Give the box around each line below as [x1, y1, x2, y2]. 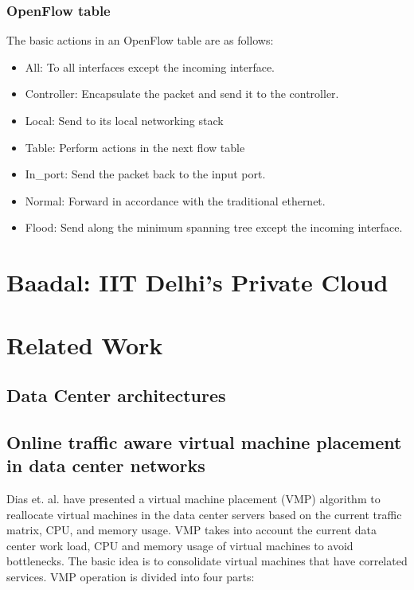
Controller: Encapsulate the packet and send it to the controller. [25, 85, 339, 102]
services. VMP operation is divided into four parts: [6, 569, 255, 585]
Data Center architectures [6, 383, 226, 408]
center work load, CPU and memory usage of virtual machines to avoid [6, 537, 353, 553]
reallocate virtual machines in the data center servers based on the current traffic [6, 506, 402, 522]
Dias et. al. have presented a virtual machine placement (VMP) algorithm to [6, 490, 381, 507]
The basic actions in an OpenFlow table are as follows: [6, 32, 274, 49]
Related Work [6, 328, 163, 361]
